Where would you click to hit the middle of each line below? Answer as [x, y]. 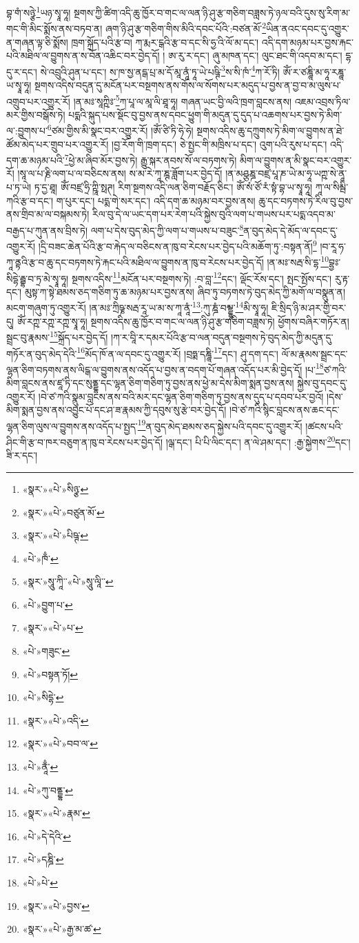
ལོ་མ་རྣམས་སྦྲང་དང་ [315, 353]
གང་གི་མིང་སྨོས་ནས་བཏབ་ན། [54, 28]
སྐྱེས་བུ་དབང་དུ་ [322, 383]
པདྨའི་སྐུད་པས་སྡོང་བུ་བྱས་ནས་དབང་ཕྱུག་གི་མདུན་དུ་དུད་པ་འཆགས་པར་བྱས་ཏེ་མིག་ [205, 114]
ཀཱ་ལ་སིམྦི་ [332, 187]
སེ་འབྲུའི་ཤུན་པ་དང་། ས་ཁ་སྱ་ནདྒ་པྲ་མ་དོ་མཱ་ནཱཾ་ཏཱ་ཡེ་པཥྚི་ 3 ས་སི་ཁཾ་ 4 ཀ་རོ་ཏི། [160, 70]
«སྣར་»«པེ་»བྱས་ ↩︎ [56, 905]
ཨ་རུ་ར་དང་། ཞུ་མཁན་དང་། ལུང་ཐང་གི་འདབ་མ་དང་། [255, 55]
